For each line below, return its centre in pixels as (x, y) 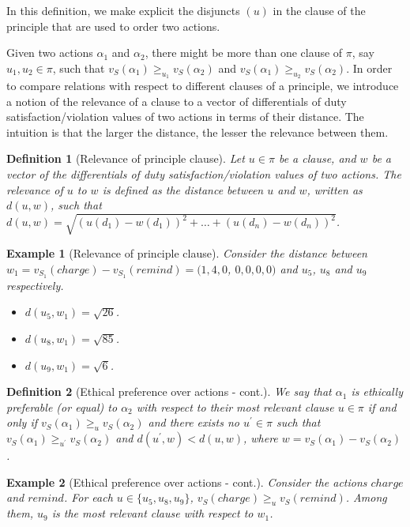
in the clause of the (319, 10)
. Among (366, 497)
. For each (88, 497)
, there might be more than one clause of (244, 53)
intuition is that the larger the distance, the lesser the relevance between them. (197, 132)
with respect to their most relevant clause (235, 407)
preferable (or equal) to (62, 407)
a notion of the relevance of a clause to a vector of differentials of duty (177, 101)
